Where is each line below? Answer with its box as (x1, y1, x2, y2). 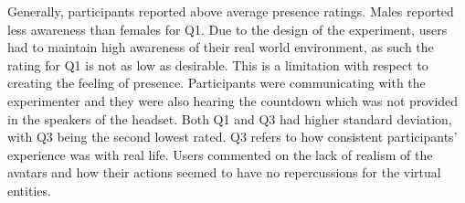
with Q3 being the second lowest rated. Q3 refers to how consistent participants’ (7, 127, 458, 146)
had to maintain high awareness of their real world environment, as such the (7, 37, 434, 57)
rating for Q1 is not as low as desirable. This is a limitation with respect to (7, 55, 428, 74)
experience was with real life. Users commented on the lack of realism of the (7, 144, 433, 164)
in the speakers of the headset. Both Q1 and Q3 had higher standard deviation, (7, 109, 452, 128)
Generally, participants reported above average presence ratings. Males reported (7, 2, 454, 20)
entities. (7, 180, 51, 199)
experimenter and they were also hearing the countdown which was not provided (7, 91, 459, 110)
